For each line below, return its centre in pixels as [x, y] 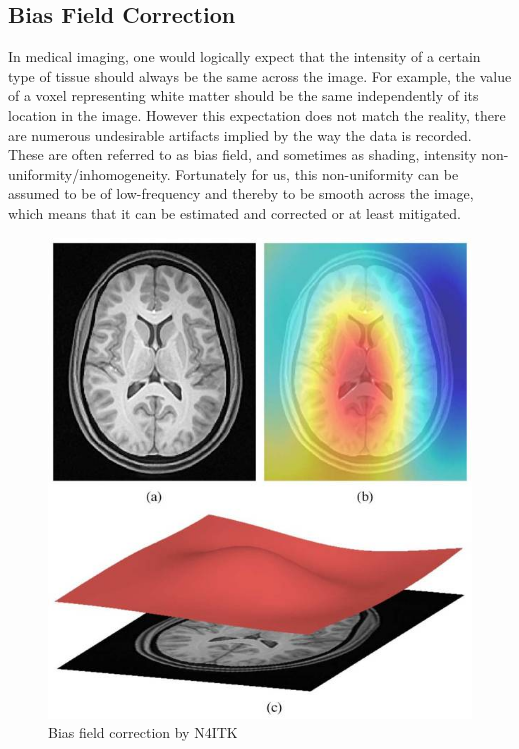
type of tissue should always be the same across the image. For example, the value [260, 75]
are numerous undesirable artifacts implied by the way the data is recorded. [240, 134]
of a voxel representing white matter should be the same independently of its [243, 95]
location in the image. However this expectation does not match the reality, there [257, 114]
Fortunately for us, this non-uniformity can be [317, 173]
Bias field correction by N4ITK [143, 732]
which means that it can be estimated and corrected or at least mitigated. [234, 212]
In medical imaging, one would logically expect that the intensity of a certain [244, 56]
